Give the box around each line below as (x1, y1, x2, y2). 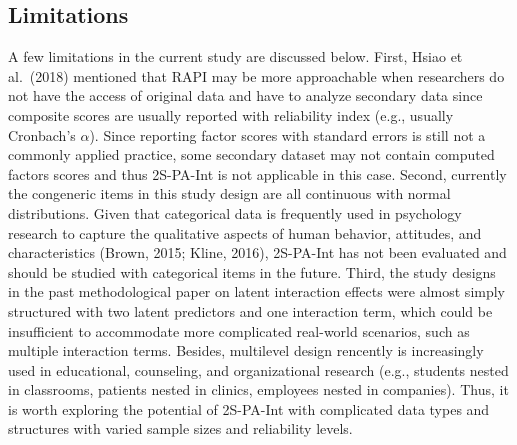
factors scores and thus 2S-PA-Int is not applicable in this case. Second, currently (8, 163, 507, 184)
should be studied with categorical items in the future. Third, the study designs (8, 261, 496, 282)
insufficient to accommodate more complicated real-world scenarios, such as (8, 320, 470, 341)
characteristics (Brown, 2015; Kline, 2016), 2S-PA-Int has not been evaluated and (8, 242, 507, 263)
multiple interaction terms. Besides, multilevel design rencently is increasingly (8, 340, 484, 361)
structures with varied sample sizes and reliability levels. (8, 418, 353, 439)
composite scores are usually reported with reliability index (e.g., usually (8, 104, 454, 125)
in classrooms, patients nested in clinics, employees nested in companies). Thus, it (8, 379, 509, 400)
